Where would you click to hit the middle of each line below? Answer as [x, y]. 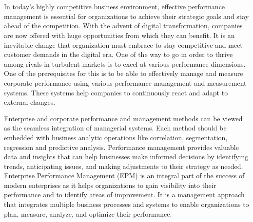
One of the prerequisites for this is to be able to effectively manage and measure [124, 73]
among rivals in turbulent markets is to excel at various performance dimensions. [125, 64]
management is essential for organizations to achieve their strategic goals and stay [126, 16]
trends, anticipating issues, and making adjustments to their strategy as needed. [124, 166]
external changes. [30, 102]
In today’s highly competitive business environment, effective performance [115, 7]
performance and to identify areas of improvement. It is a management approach [124, 194]
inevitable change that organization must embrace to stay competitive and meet [123, 45]
